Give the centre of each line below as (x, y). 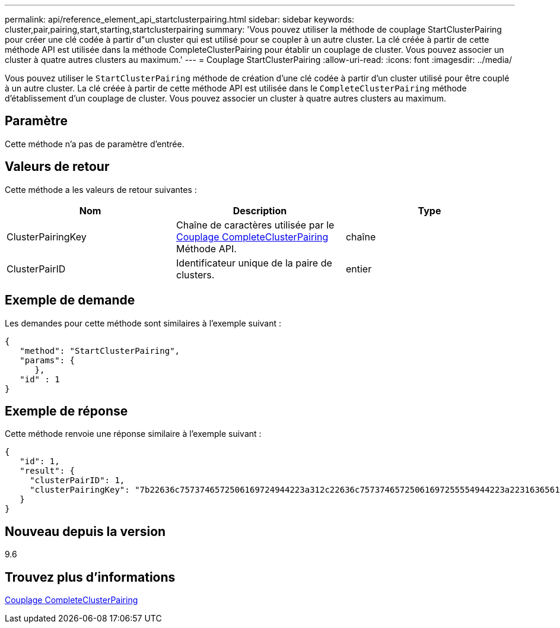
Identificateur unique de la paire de (254, 263)
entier (359, 269)
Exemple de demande (70, 300)
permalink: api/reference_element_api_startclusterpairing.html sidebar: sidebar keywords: (180, 19)
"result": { (47, 471)
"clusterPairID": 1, (77, 480)
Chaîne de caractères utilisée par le (255, 225)
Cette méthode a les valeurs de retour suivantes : (101, 189)
